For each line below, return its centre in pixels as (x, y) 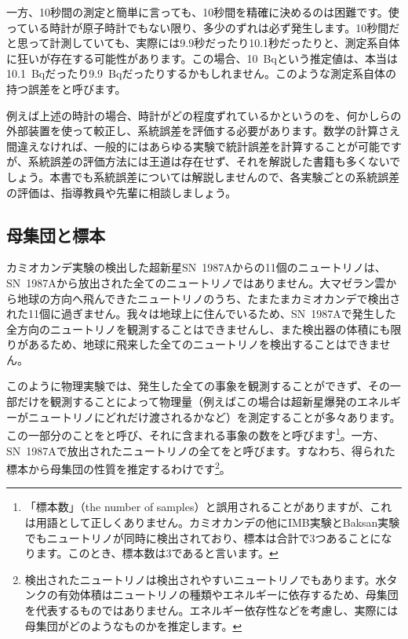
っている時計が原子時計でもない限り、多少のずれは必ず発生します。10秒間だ (203, 27)
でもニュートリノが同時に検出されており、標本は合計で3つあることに (203, 537)
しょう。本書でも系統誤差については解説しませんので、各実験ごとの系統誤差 (203, 176)
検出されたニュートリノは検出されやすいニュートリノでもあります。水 (206, 579)
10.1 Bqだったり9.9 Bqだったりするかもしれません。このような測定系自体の (201, 73)
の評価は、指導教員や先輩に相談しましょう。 (122, 192)
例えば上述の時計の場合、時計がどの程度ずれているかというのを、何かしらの (204, 115)
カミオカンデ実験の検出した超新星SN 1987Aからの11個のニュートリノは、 (196, 267)
